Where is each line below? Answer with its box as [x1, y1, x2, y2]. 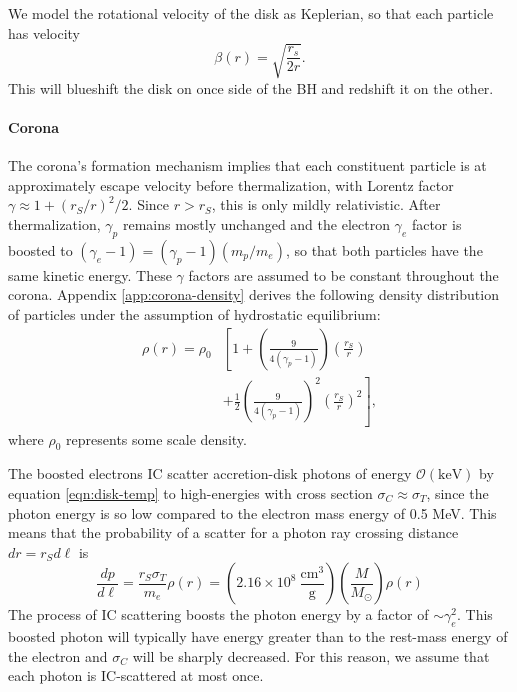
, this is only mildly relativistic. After [211, 194, 441, 215]
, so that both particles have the [285, 239, 483, 260]
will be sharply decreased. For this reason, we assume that [132, 645, 490, 666]
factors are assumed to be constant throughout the [188, 264, 499, 285]
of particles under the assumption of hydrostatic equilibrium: [8, 303, 381, 324]
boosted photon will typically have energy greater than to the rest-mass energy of [8, 626, 508, 647]
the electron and [8, 645, 108, 666]
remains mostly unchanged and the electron [122, 213, 390, 234]
